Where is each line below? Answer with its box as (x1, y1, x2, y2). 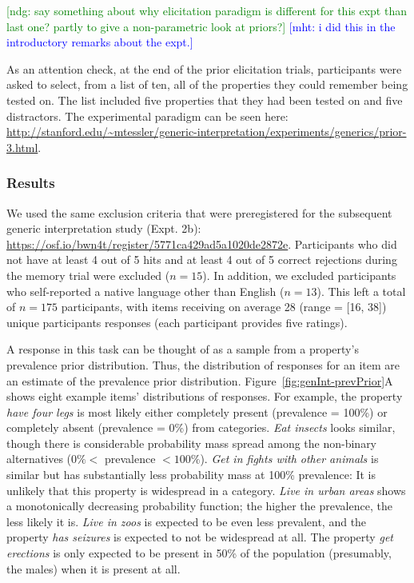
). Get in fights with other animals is (200, 450, 379, 467)
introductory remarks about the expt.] (6, 34, 193, 50)
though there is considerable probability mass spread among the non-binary (6, 434, 377, 451)
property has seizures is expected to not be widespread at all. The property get (6, 529, 393, 545)
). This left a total (316, 282, 406, 299)
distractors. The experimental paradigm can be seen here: (6, 107, 289, 124)
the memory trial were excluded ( (6, 266, 170, 283)
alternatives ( (6, 450, 72, 467)
